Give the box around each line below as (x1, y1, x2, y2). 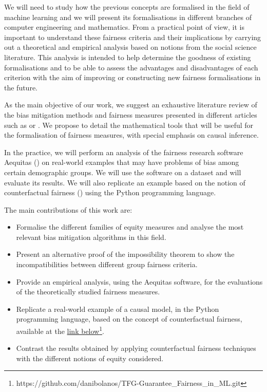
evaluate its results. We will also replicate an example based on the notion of (4, 177, 245, 188)
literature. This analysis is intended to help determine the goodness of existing (4, 51, 251, 62)
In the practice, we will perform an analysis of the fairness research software (4, 146, 243, 157)
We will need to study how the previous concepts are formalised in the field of (4, 2, 250, 12)
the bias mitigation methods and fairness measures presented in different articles (4, 109, 257, 120)
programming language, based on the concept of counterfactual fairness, (16, 313, 242, 324)
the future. (4, 82, 38, 92)
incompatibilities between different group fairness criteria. (16, 259, 198, 270)
